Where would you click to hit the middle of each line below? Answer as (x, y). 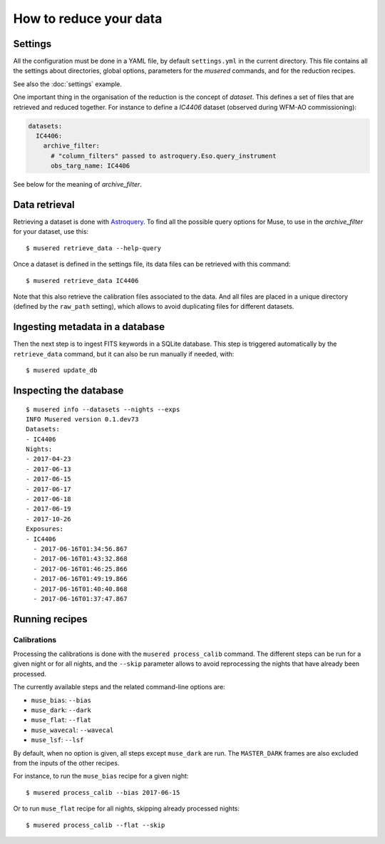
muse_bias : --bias (61, 700)
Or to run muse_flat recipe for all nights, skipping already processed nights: (127, 808)
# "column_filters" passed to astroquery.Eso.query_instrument (164, 156)
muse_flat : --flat (61, 720)
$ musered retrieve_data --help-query (94, 248)
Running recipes (51, 619)
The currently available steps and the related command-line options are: (119, 687)
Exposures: (45, 529)
